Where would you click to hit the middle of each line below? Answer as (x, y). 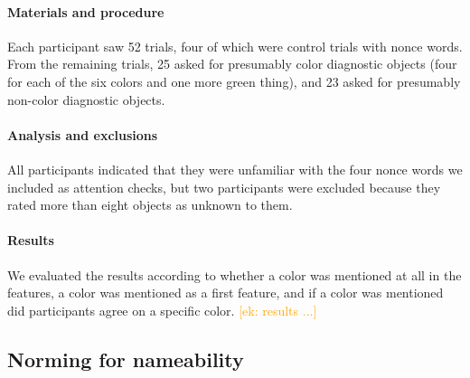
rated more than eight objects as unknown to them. (150, 205)
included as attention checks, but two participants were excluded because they (224, 187)
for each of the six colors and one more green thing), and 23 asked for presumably (234, 81)
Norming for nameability (126, 359)
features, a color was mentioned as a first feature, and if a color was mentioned (226, 293)
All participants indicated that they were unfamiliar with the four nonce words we (235, 169)
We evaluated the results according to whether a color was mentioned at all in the (235, 274)
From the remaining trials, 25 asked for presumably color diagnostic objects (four (232, 64)
